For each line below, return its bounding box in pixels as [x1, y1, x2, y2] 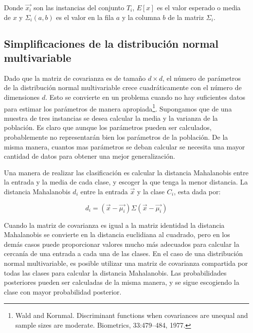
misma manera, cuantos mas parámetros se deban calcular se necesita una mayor [4, 141, 245, 151]
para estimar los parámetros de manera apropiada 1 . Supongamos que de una [4, 102, 232, 113]
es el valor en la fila [56, 12, 114, 22]
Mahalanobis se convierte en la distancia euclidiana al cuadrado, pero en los [4, 229, 230, 240]
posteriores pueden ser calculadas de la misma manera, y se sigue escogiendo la [4, 277, 239, 287]
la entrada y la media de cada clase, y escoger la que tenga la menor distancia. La [4, 177, 248, 187]
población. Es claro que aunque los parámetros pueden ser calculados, [4, 122, 212, 132]
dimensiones [4, 92, 40, 102]
